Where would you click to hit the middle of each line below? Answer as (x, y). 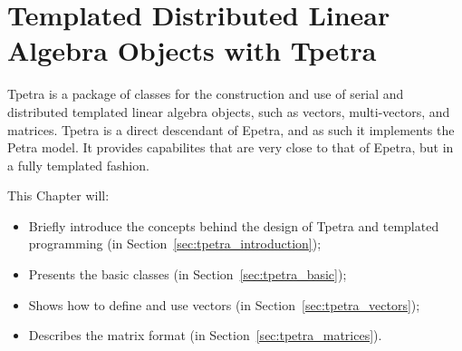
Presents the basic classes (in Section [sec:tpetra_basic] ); (188, 274)
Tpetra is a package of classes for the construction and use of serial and (206, 94)
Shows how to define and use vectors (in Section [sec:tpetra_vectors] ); (224, 304)
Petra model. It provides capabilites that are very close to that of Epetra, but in (231, 147)
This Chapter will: (58, 195)
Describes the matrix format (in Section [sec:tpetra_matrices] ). (205, 335)
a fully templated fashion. (78, 165)
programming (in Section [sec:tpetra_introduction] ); (175, 244)
